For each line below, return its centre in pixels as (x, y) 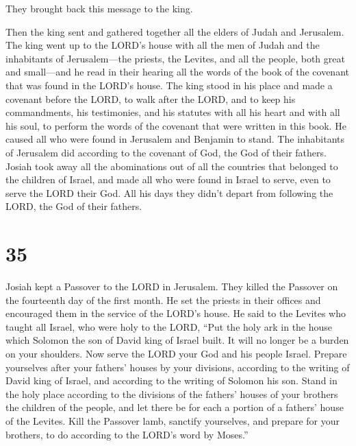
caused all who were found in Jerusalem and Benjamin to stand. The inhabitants (175, 139)
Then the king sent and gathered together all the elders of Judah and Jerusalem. (175, 31)
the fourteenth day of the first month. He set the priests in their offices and (163, 300)
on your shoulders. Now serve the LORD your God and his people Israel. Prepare (176, 353)
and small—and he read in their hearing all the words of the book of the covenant (177, 72)
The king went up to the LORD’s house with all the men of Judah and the (163, 45)
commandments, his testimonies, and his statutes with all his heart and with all (173, 112)
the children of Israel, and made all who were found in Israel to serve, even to (168, 179)
